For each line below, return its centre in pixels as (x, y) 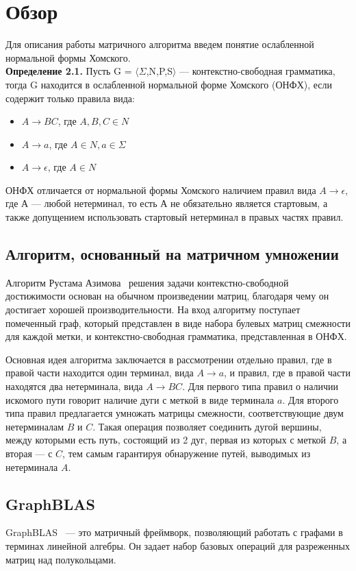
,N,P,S (159, 71)
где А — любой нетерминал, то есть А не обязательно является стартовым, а (167, 203)
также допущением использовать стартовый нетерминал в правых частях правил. (175, 217)
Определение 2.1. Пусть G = (69, 71)
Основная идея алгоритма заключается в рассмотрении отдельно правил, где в (169, 359)
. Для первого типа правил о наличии (260, 386)
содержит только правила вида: (70, 98)
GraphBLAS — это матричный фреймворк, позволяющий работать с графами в (174, 532)
